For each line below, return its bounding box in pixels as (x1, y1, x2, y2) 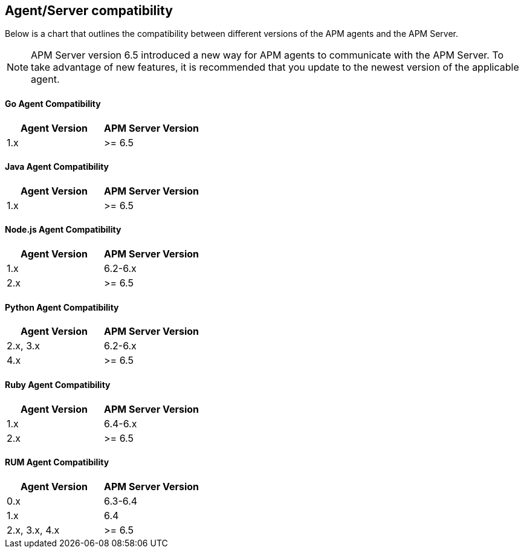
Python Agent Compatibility (5, 302, 119, 312)
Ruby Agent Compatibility (5, 379, 111, 390)
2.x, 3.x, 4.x (7, 523, 60, 536)
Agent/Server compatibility (5, 3, 173, 18)
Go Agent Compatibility (5, 99, 101, 109)
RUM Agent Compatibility (5, 457, 109, 468)
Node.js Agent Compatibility (5, 224, 121, 235)
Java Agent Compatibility (5, 161, 109, 172)
